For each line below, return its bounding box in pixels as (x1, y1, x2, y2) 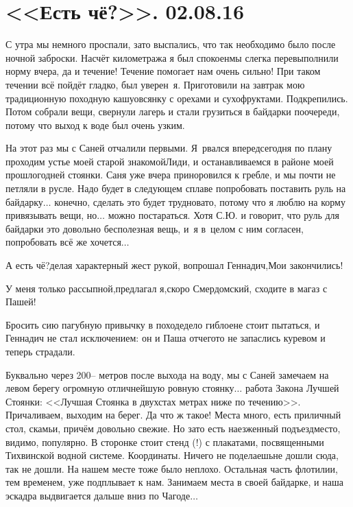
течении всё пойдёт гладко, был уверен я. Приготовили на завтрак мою (5, 77, 305, 91)
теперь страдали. (5, 344, 75, 358)
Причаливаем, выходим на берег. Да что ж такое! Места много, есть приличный (5, 408, 341, 422)
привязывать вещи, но (5, 208, 97, 222)
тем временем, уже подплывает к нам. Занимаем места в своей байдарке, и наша (5, 475, 343, 489)
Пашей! (5, 294, 36, 309)
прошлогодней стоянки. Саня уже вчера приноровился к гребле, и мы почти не (5, 167, 336, 182)
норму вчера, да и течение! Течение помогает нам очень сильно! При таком (5, 64, 321, 78)
